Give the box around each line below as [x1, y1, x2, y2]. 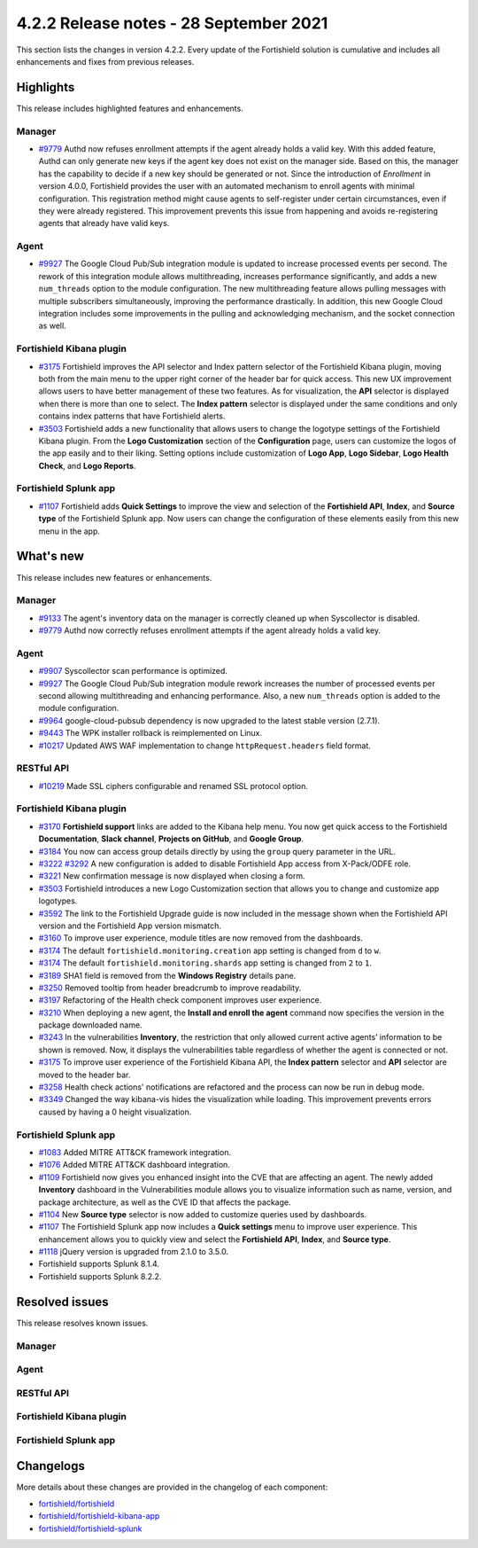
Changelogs [16, 1458, 86, 1474]
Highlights [16, 80, 75, 95]
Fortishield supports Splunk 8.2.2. [38, 1270, 162, 1281]
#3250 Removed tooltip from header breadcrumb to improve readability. [38, 982, 302, 993]
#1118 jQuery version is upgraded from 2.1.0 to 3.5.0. [38, 1247, 229, 1257]
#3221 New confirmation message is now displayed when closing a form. [38, 871, 305, 881]
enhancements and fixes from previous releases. [16, 56, 195, 66]
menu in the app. [38, 526, 101, 536]
